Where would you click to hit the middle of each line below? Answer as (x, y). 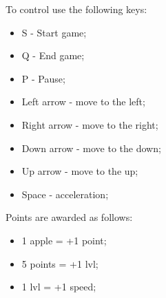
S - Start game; (54, 32)
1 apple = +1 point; (64, 240)
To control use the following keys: (76, 9)
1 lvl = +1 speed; (59, 287)
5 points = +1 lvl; (60, 263)
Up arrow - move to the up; (80, 171)
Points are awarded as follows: (69, 217)
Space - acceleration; (65, 194)
